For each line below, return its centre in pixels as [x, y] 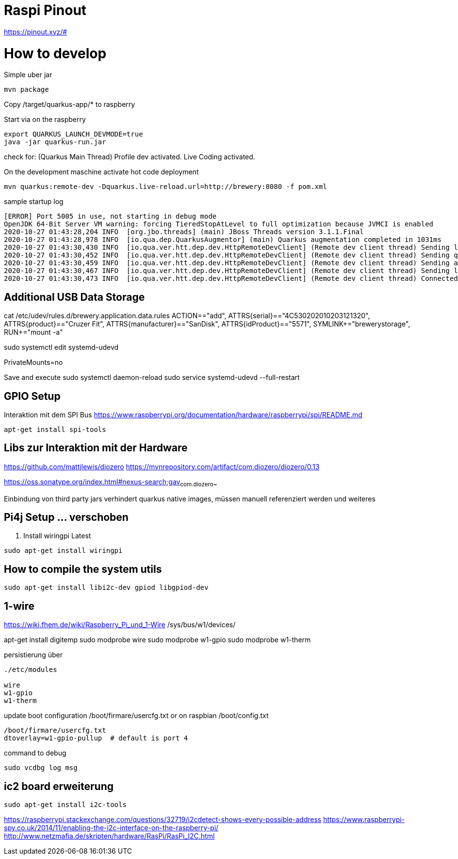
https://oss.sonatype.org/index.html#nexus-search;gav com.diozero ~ [111, 482]
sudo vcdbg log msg [41, 768]
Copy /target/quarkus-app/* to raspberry [70, 104]
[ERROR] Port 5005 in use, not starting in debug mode [110, 216]
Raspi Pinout [45, 10]
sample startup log [34, 202]
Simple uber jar [28, 75]
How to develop [55, 53]
